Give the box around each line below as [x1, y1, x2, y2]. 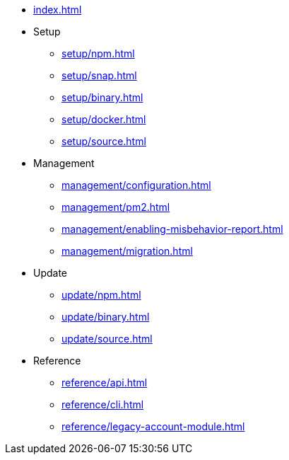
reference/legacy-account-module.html [61, 420, 245, 432]
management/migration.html [61, 245, 193, 257]
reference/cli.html [61, 398, 144, 410]
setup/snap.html [61, 69, 137, 81]
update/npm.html [61, 289, 141, 301]
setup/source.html [61, 135, 146, 147]
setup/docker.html [61, 113, 146, 125]
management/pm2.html [61, 201, 170, 213]
